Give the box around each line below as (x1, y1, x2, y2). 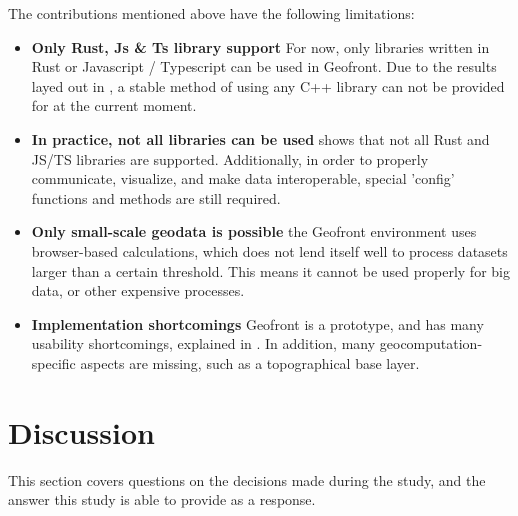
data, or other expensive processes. (31, 280, 245, 301)
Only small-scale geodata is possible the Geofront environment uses (31, 221, 477, 242)
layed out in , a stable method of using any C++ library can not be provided (31, 75, 505, 96)
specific (31, 352, 76, 373)
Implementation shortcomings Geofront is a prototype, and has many (31, 313, 484, 334)
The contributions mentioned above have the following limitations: (8, 3, 415, 23)
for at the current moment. (31, 95, 197, 116)
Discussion (8, 411, 155, 452)
